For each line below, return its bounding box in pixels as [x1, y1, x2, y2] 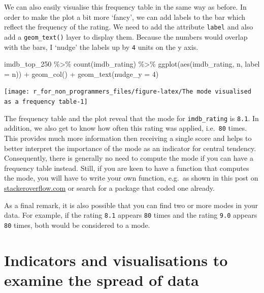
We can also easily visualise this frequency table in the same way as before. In [4, 2, 247, 12]
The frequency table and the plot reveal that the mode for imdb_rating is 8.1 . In [4, 112, 259, 123]
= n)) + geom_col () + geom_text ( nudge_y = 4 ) [4, 68, 159, 79]
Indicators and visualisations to [4, 249, 228, 270]
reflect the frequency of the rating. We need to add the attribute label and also [4, 21, 253, 32]
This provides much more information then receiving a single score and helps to [4, 132, 252, 143]
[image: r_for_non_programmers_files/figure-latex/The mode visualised [4, 88, 251, 96]
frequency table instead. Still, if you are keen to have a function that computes [4, 162, 249, 173]
